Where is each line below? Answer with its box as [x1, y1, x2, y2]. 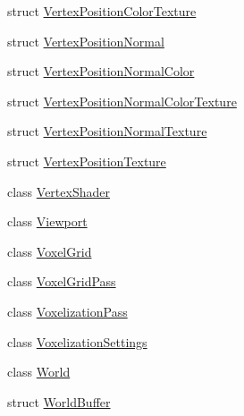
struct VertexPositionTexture [7, 151, 166, 170]
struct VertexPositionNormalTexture [7, 122, 207, 140]
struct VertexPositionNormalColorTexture [7, 91, 237, 110]
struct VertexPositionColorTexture [7, 2, 197, 20]
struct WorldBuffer [7, 392, 111, 411]
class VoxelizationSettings [7, 332, 147, 351]
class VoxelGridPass [7, 272, 116, 291]
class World [7, 362, 71, 381]
